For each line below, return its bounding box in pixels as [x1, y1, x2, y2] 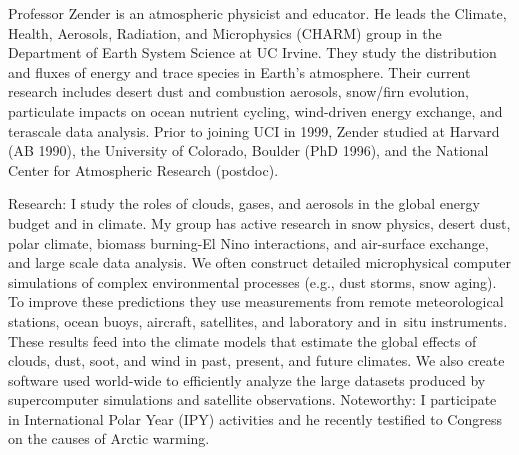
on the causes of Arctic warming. [8, 428, 210, 449]
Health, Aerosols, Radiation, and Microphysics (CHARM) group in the [8, 22, 442, 43]
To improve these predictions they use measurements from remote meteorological [8, 291, 504, 312]
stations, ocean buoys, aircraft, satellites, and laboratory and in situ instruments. [8, 310, 508, 331]
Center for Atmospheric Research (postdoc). [8, 159, 279, 180]
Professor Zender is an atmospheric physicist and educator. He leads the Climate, [8, 3, 507, 23]
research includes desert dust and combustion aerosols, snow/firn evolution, [8, 81, 469, 102]
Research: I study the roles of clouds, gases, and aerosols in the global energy [8, 193, 480, 214]
